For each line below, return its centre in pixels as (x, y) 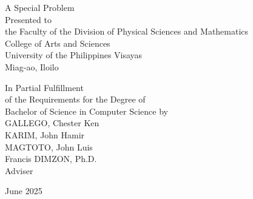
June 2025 (24, 191)
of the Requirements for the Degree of (75, 99)
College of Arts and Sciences (58, 43)
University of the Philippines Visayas (74, 55)
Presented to (28, 19)
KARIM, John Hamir (45, 134)
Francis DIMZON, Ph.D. (51, 159)
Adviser (19, 170)
